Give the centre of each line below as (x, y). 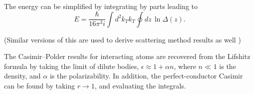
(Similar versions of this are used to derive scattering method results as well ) (123, 39)
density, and (22, 76)
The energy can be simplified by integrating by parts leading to (101, 6)
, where (185, 66)
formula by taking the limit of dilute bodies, (72, 66)
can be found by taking (39, 85)
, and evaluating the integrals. (140, 85)
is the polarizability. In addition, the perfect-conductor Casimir (146, 76)
